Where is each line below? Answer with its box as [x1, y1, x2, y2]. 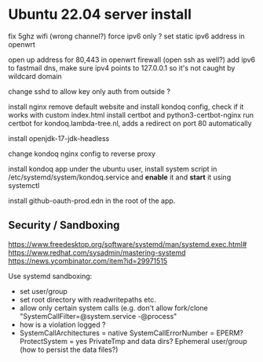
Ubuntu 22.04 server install [8, 5, 192, 24]
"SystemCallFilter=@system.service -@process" [19, 311, 177, 320]
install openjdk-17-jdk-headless [8, 133, 110, 143]
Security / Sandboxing [8, 219, 120, 232]
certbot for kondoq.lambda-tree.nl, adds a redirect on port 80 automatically [8, 118, 253, 128]
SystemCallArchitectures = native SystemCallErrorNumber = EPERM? [19, 328, 243, 338]
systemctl [8, 180, 40, 190]
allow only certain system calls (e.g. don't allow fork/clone [19, 303, 208, 313]
